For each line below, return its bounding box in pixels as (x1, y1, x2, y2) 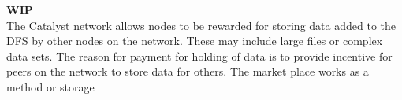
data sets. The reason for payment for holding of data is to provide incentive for (6, 47, 393, 64)
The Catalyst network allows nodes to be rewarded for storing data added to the (6, 17, 396, 33)
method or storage (6, 78, 95, 94)
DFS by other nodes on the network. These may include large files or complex (6, 32, 383, 49)
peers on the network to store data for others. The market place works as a (6, 63, 369, 80)
